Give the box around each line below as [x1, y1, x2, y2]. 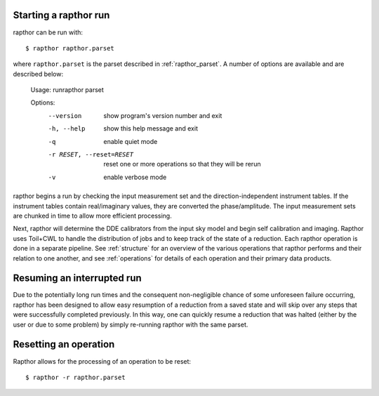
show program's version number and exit [103, 111, 222, 119]
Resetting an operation [13, 338, 115, 350]
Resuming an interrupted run [13, 272, 142, 284]
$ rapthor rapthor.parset [25, 44, 115, 52]
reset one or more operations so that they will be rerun [103, 160, 261, 169]
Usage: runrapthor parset [30, 86, 105, 94]
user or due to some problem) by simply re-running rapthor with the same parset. [13, 320, 248, 329]
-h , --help [48, 125, 86, 133]
